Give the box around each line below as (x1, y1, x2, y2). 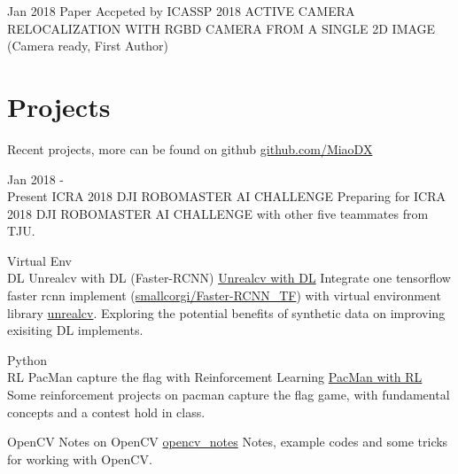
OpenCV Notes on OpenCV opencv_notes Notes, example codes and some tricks (7, 432, 448, 451)
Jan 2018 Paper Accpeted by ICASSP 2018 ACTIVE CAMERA (7, 2, 355, 19)
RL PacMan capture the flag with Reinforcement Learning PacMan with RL (7, 368, 423, 386)
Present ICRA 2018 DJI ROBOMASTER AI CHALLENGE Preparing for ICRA (7, 187, 446, 206)
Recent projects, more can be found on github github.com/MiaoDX (7, 139, 373, 158)
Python (7, 350, 47, 369)
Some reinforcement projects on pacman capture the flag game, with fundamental (7, 385, 450, 404)
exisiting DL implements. (7, 321, 144, 339)
